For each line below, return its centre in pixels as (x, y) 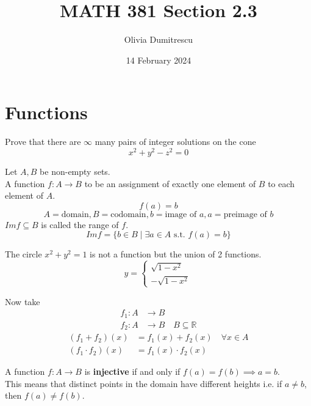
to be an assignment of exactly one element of (170, 183)
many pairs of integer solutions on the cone (175, 142)
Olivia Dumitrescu (159, 39)
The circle (23, 254)
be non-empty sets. (75, 171)
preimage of (245, 214)
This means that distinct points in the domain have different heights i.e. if (144, 383)
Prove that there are (43, 142)
